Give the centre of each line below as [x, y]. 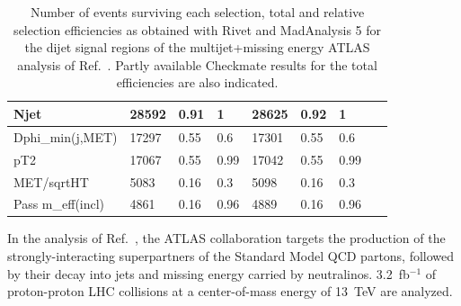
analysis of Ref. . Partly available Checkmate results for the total [197, 64]
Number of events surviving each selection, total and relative [197, 12]
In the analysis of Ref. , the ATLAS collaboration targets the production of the [226, 238]
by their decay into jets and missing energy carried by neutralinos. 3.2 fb [208, 273]
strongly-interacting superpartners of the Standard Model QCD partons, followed [231, 256]
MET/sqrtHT [51, 181]
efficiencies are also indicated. [197, 82]
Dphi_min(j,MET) [66, 136]
